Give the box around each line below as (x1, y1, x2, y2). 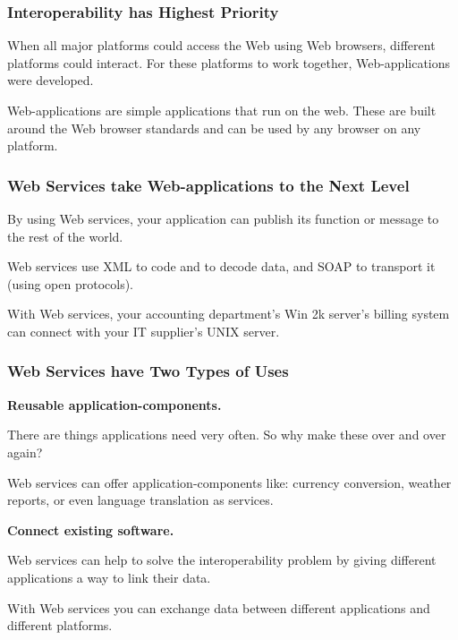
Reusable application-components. (7, 395, 222, 414)
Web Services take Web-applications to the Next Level (7, 174, 410, 196)
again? (7, 442, 43, 461)
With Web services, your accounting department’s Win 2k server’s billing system (7, 304, 450, 323)
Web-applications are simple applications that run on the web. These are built (7, 101, 437, 119)
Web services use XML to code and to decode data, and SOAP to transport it (7, 257, 436, 276)
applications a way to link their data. (7, 567, 211, 586)
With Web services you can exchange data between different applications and (7, 598, 430, 617)
